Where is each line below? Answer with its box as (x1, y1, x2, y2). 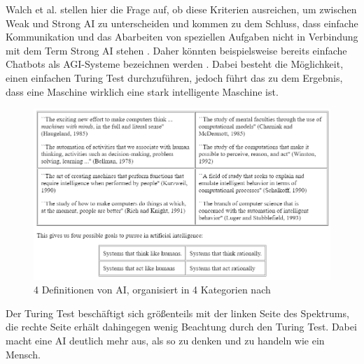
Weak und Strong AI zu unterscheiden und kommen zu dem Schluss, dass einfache (6, 15, 358, 30)
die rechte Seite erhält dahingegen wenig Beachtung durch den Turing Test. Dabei (6, 319, 357, 334)
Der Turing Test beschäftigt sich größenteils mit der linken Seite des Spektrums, (6, 305, 349, 320)
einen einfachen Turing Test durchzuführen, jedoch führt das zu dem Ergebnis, (6, 70, 343, 85)
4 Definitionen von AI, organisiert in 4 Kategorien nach (34, 282, 271, 297)
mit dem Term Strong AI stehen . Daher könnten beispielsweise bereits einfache (6, 43, 347, 57)
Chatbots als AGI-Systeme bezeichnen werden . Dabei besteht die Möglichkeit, (6, 57, 344, 71)
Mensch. (6, 347, 41, 361)
